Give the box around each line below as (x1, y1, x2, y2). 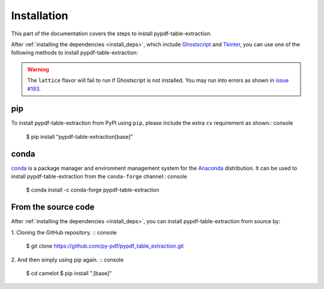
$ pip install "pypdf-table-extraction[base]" (26, 133, 133, 140)
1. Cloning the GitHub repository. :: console (11, 229, 117, 236)
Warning (27, 66, 49, 73)
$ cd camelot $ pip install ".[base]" (26, 269, 112, 276)
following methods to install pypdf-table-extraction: (11, 49, 139, 56)
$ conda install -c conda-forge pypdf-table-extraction (26, 186, 160, 194)
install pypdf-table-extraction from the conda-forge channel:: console (11, 173, 187, 180)
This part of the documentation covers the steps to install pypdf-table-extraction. (11, 30, 212, 37)
